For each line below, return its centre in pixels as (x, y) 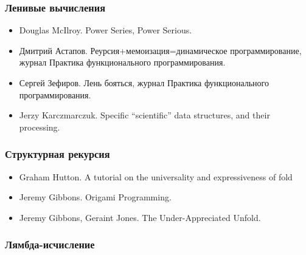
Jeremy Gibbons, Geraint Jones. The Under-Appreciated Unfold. (140, 217)
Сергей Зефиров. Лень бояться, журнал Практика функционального (144, 83)
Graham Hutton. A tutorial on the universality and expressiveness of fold (156, 176)
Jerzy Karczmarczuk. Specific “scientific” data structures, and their (144, 115)
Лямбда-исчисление (50, 244)
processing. (40, 127)
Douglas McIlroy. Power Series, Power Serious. (106, 30)
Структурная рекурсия (57, 154)
